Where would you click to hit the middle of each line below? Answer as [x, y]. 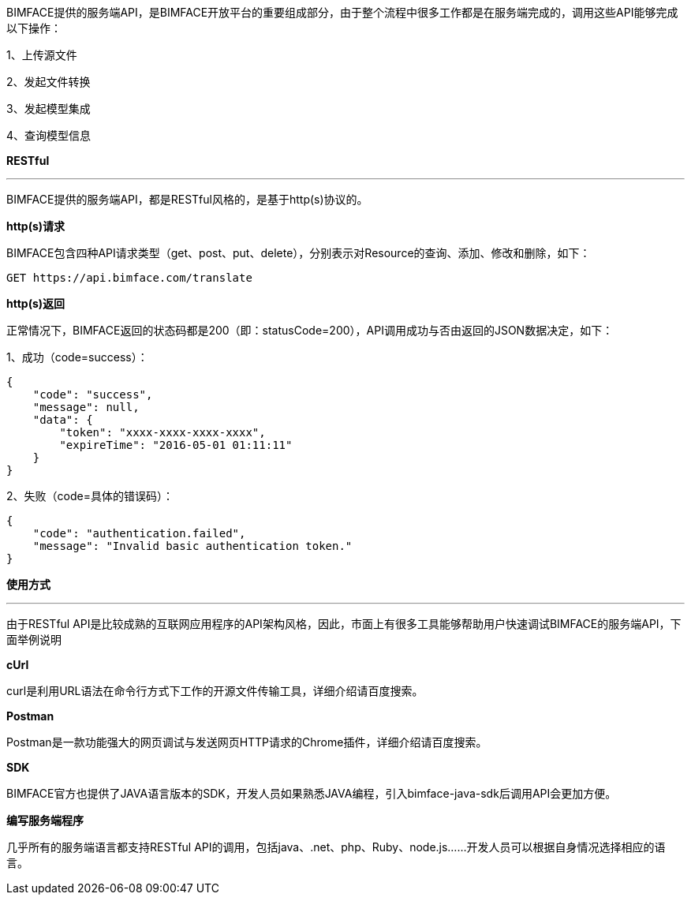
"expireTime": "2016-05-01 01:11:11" [176, 445]
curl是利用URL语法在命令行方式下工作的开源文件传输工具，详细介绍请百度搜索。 [215, 691]
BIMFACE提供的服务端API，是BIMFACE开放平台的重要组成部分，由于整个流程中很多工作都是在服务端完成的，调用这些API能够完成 [342, 12]
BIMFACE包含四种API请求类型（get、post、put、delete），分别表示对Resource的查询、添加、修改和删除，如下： [299, 253]
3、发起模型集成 [49, 108]
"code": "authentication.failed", [139, 533]
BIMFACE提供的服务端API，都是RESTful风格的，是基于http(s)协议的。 [187, 199]
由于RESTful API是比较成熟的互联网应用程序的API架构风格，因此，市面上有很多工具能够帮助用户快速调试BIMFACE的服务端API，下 [344, 624]
